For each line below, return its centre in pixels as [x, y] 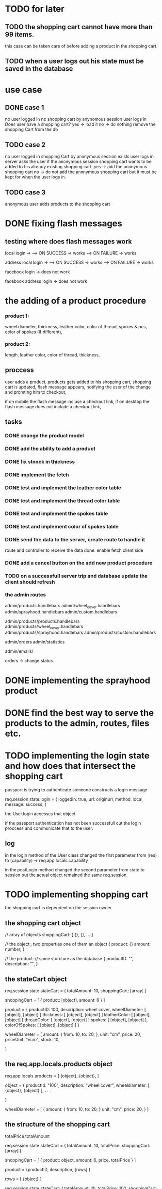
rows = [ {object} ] [24, 1179]
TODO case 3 [25, 192]
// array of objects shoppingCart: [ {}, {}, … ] [49, 935]
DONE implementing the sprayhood [78, 680]
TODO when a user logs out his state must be [74, 61]
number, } [15, 949]
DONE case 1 [25, 107]
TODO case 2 [25, 145]
